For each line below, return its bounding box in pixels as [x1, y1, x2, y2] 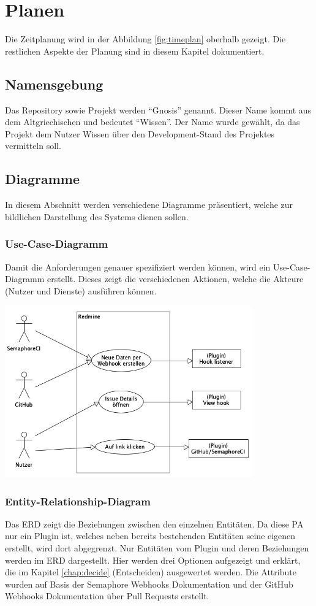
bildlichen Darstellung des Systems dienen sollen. [5, 210, 189, 223]
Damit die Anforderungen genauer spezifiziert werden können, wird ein [5, 260, 271, 273]
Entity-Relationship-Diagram [5, 493, 151, 508]
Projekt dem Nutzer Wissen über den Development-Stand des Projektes [5, 127, 275, 140]
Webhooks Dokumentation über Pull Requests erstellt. [5, 589, 209, 602]
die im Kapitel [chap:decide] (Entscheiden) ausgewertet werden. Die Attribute [5, 566, 296, 578]
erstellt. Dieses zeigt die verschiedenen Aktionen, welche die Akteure [47, 272, 304, 285]
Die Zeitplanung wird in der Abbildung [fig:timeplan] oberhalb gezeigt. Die [5, 33, 286, 45]
